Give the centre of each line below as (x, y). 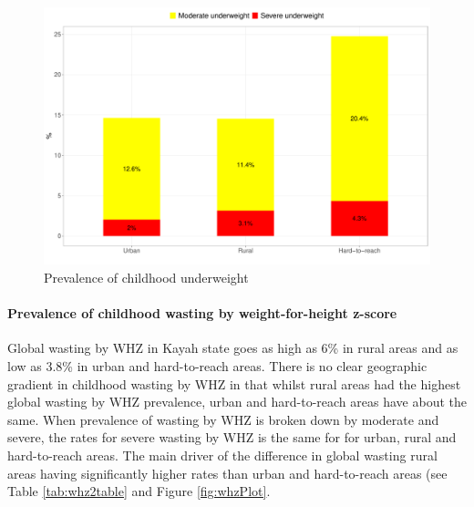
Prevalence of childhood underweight (146, 277)
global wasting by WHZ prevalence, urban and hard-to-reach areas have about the (237, 402)
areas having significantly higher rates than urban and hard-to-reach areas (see (227, 473)
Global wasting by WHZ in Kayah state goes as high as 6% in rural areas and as (233, 348)
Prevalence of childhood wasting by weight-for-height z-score (202, 313)
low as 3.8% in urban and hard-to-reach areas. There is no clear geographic (217, 365)
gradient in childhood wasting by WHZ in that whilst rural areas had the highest (234, 383)
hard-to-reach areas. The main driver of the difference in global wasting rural (222, 455)
